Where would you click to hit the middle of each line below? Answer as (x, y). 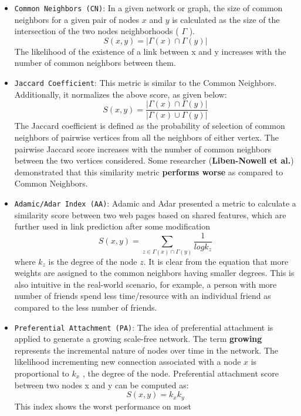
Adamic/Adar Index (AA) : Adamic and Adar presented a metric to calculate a (155, 203)
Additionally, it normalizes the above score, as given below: (121, 94)
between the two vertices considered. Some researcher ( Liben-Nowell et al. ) (154, 160)
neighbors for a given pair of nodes (77, 19)
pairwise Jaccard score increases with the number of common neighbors (143, 149)
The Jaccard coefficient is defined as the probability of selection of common (150, 126)
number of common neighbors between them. (95, 63)
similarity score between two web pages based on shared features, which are (150, 214)
